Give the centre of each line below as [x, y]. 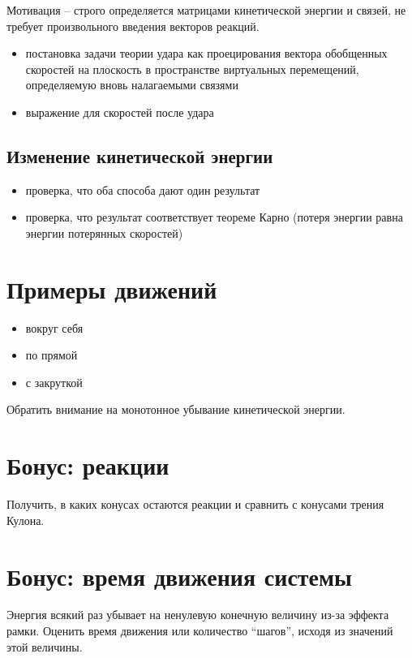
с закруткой [54, 382]
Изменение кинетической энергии [140, 155]
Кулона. [26, 520]
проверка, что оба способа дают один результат [143, 189]
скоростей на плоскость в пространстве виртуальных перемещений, [192, 69]
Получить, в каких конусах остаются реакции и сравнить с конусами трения [195, 504]
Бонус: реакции [88, 465]
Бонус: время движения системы [179, 576]
